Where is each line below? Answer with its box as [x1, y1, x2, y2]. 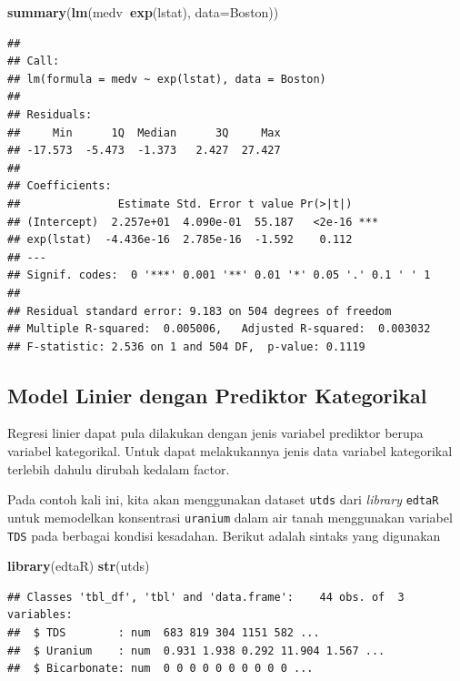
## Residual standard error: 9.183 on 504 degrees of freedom [7, 304, 392, 318]
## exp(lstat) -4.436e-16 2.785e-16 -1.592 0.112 [7, 233, 353, 247]
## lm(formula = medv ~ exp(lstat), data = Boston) [7, 72, 326, 86]
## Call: [7, 55, 60, 68]
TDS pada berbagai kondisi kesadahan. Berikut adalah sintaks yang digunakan [7, 525, 441, 544]
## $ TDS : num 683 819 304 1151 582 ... [7, 626, 320, 640]
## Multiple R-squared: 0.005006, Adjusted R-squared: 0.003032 [7, 322, 431, 336]
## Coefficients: [7, 179, 112, 193]
